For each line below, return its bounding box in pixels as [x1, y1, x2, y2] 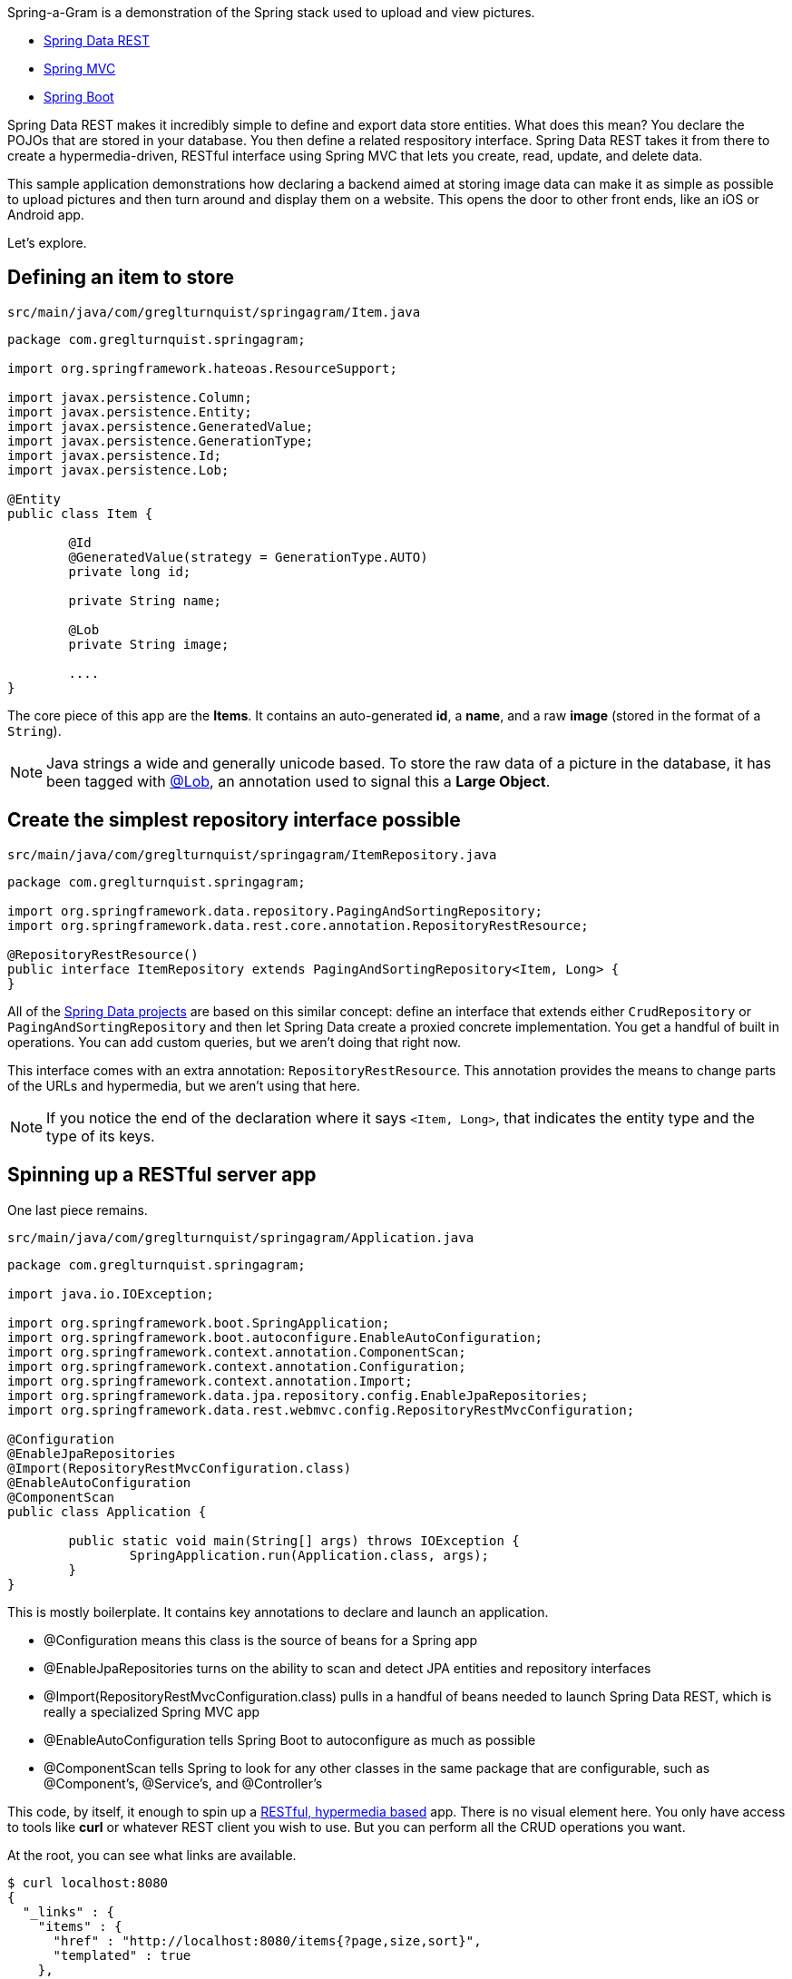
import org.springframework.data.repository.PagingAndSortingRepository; [7, 903, 543, 918]
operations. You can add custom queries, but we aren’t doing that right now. [7, 1034, 462, 1050]
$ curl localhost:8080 [7, 1875, 169, 1890]
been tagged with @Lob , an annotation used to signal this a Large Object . [46, 771, 551, 790]
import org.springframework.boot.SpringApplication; [7, 1315, 390, 1330]
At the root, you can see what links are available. [7, 1847, 297, 1863]
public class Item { [7, 505, 153, 521]
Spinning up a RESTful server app [7, 1163, 317, 1187]
